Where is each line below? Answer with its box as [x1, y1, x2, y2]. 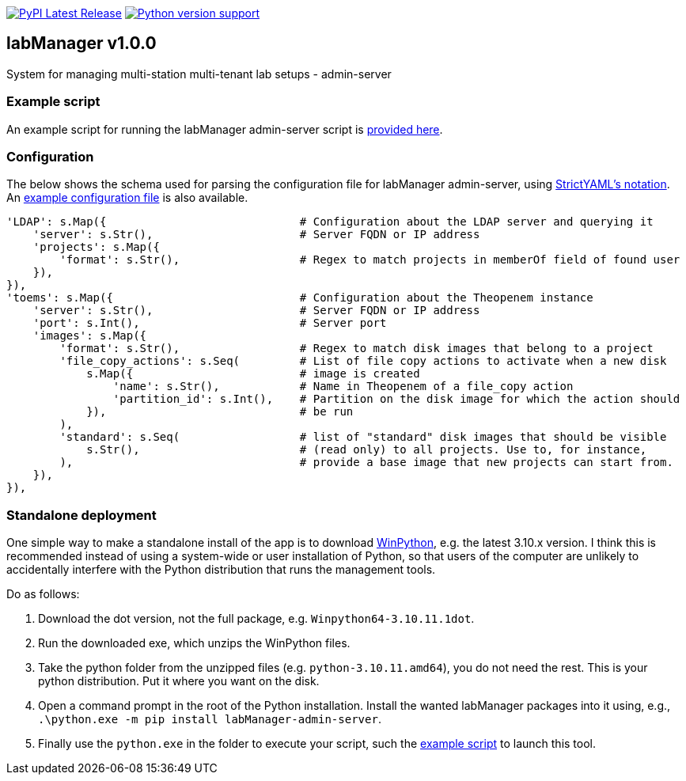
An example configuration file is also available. [6, 191, 248, 205]
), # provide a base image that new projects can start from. [59, 456, 673, 469]
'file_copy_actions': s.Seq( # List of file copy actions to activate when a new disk [59, 354, 667, 368]
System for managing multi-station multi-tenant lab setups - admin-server [6, 66, 392, 81]
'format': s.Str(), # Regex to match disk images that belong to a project [59, 342, 654, 355]
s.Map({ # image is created [86, 367, 420, 381]
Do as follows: [6, 587, 80, 601]
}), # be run [86, 405, 354, 419]
